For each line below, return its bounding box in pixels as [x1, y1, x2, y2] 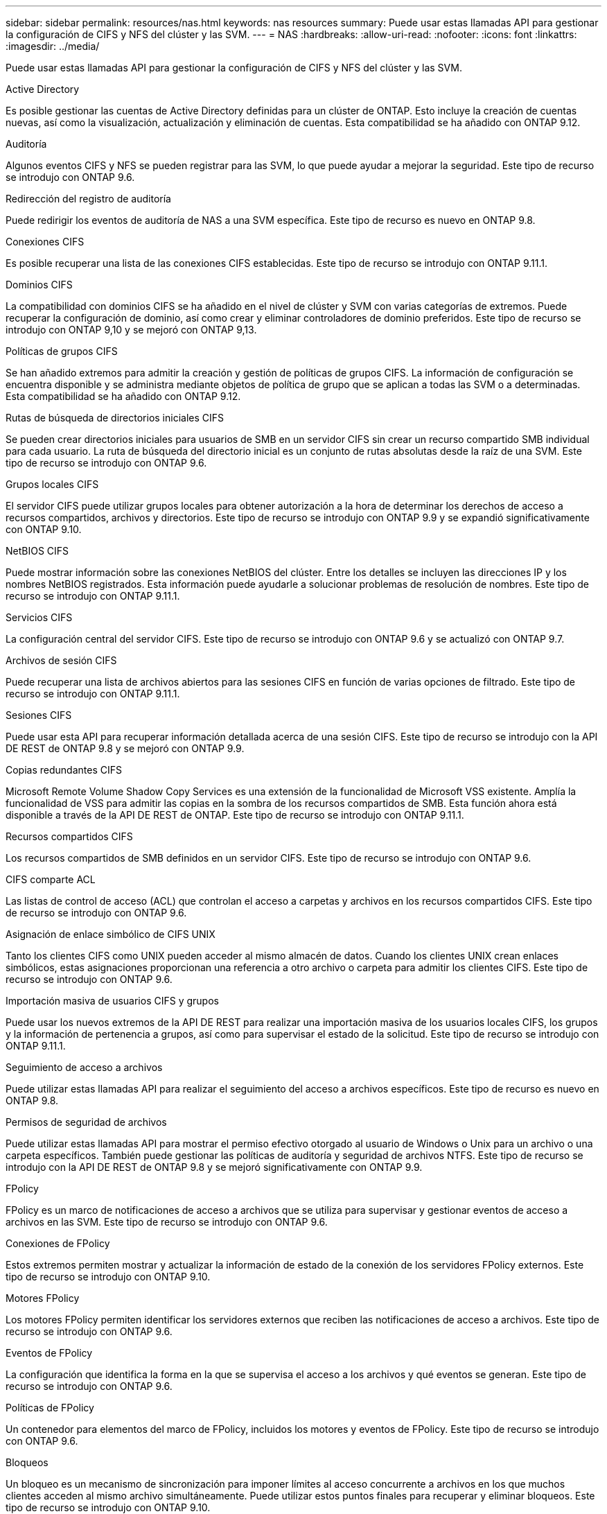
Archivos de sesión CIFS [6, 654, 117, 666]
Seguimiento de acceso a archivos [6, 1061, 163, 1073]
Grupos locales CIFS [6, 478, 99, 490]
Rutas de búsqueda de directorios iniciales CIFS [6, 412, 225, 424]
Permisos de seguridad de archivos [6, 1116, 167, 1128]
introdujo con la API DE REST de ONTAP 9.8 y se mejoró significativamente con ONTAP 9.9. [6, 1161, 423, 1173]
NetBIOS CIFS [6, 545, 69, 557]
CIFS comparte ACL [6, 873, 96, 885]
